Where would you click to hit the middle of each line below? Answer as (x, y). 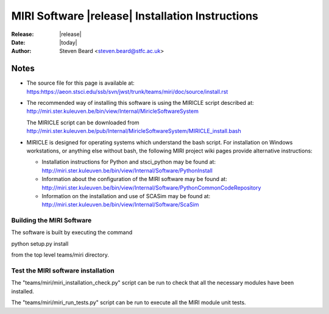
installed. (23, 291)
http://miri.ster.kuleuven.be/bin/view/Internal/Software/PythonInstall (127, 170)
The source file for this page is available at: (81, 83)
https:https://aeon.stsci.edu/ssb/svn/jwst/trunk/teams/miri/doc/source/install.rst (127, 91)
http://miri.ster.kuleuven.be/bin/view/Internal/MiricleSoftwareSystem (113, 111)
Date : (18, 42)
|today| (68, 42)
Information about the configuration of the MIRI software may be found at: (135, 179)
